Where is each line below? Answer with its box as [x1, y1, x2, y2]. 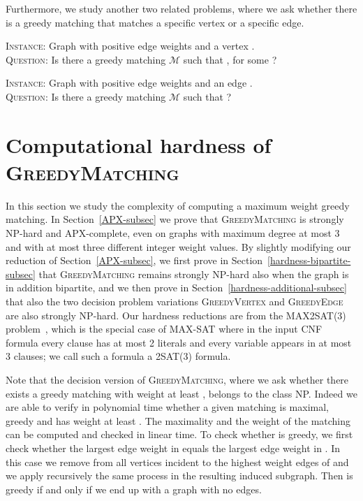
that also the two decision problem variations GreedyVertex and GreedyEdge [6, 294, 343, 309]
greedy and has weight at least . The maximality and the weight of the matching [6, 413, 351, 428]
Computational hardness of [6, 130, 272, 159]
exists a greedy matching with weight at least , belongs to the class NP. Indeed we [6, 386, 357, 400]
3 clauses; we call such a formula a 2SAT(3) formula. [6, 349, 231, 363]
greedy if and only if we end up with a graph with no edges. [6, 481, 262, 496]
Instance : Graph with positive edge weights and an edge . [6, 75, 253, 90]
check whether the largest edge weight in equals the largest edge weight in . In [6, 440, 340, 455]
